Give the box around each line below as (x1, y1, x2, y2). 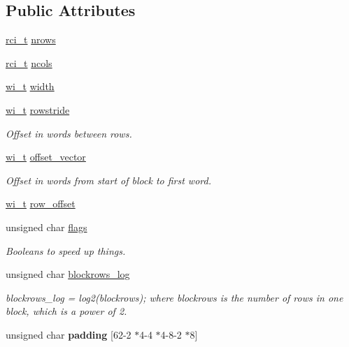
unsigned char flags (6, 219, 87, 234)
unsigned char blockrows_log (6, 267, 130, 281)
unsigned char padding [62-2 (6, 327, 131, 341)
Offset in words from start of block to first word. (6, 172, 211, 187)
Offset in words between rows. (6, 126, 132, 140)
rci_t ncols (6, 55, 52, 70)
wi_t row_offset (6, 196, 76, 211)
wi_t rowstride (6, 102, 70, 117)
